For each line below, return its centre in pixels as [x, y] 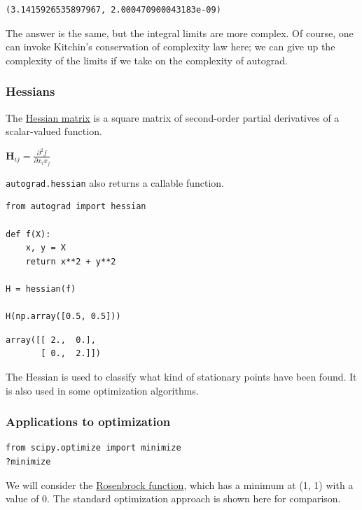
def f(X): [28, 234]
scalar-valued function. [54, 131]
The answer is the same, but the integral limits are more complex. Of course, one [180, 33]
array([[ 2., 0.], [51, 340]
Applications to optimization [88, 422]
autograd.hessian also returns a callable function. [115, 182]
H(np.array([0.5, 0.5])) [63, 317]
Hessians [30, 91]
